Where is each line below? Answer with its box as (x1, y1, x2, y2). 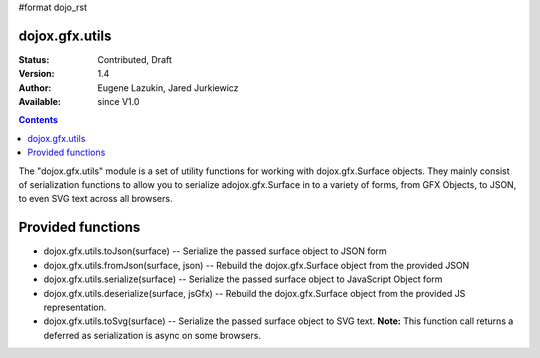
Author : (18, 81, 52, 94)
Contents (18, 114, 59, 126)
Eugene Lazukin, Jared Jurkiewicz (97, 81, 239, 94)
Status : (18, 53, 50, 65)
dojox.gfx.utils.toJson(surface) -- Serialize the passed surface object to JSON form (43, 245, 387, 257)
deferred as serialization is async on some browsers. (43, 329, 262, 341)
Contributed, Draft (97, 53, 172, 65)
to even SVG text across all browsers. (18, 193, 173, 205)
